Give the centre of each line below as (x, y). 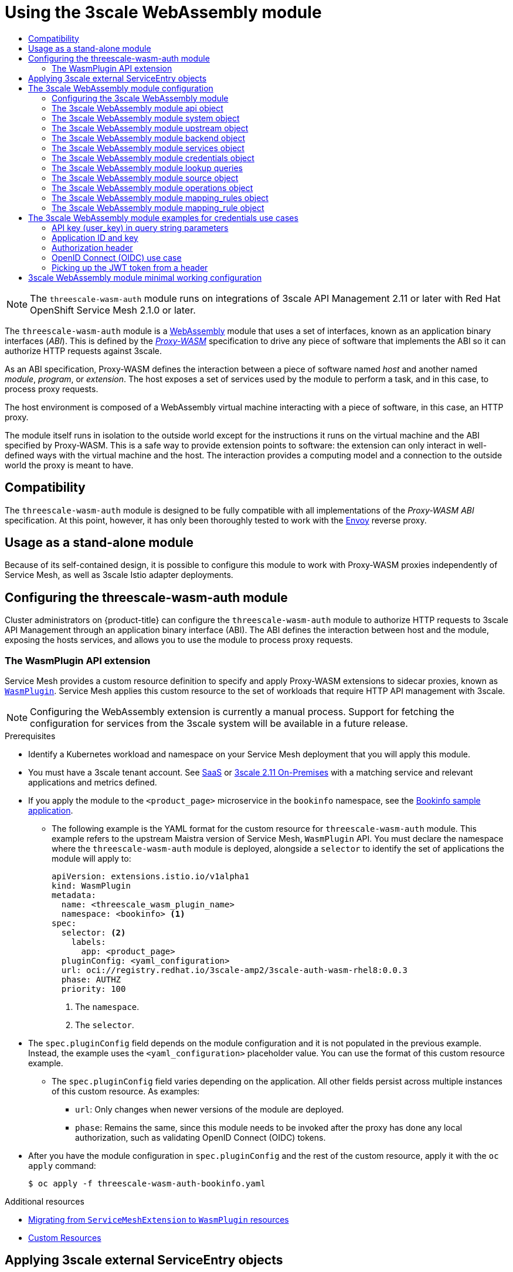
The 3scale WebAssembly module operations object (152, 188)
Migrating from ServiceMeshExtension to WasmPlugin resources (159, 1220)
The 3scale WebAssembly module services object (148, 148)
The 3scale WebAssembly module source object (145, 178)
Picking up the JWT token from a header (130, 267)
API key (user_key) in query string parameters (140, 227)
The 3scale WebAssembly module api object (137, 108)
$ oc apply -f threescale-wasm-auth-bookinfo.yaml (147, 1184)
